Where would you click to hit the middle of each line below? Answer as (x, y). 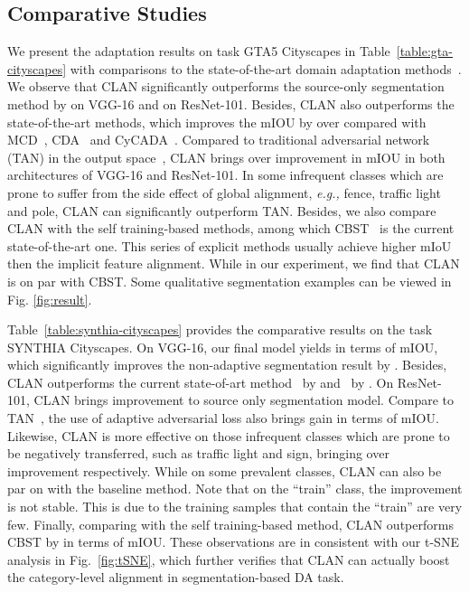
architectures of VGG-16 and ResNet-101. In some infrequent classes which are (225, 175)
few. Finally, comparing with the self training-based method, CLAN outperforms (230, 524)
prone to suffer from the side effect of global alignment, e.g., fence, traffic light (224, 192)
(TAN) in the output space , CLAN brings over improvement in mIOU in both (226, 157)
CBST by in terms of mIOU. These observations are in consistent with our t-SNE (233, 542)
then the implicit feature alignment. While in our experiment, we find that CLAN (234, 263)
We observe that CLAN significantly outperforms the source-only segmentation (226, 86)
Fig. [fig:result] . (50, 299)
